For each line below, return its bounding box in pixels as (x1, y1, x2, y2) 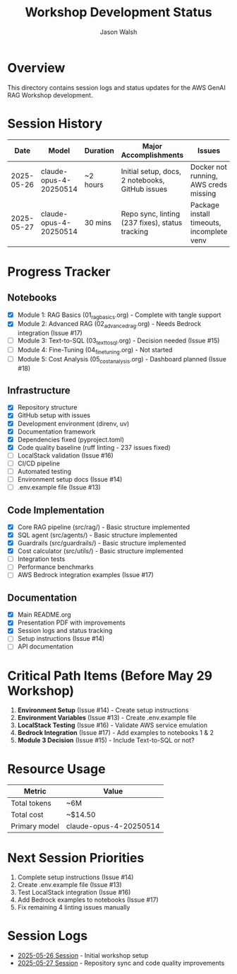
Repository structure (17, 403, 78, 412)
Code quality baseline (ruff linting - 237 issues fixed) (17, 443, 171, 451)
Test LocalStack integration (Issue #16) (17, 888, 131, 897)
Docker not (190, 162, 227, 172)
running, (190, 170, 219, 180)
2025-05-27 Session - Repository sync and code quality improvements (17, 959, 225, 968)
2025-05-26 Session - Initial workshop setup (17, 951, 149, 960)
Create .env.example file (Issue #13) (17, 881, 122, 889)
